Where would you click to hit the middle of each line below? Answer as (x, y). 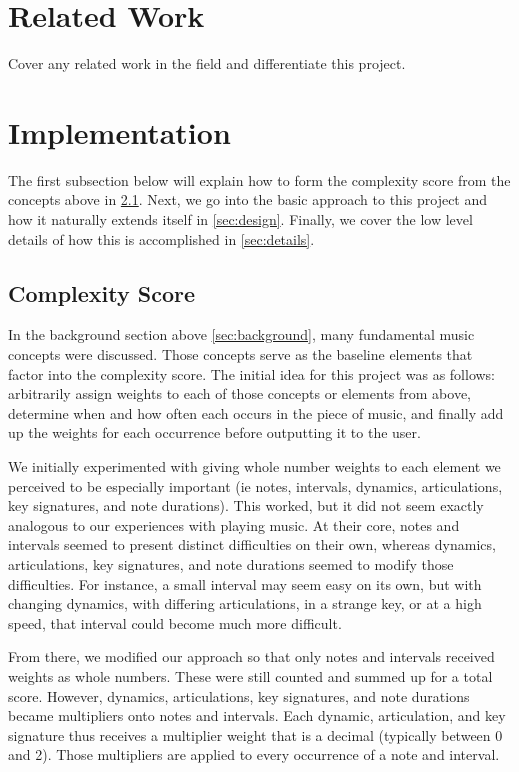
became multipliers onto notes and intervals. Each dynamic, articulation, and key (257, 715)
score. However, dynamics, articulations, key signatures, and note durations (239, 695)
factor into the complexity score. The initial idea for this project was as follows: (252, 373)
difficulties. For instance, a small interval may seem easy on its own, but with (245, 583)
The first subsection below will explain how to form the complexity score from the (259, 179)
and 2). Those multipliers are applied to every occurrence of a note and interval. (254, 754)
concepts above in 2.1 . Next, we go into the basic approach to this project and (248, 199)
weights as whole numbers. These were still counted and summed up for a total (250, 675)
